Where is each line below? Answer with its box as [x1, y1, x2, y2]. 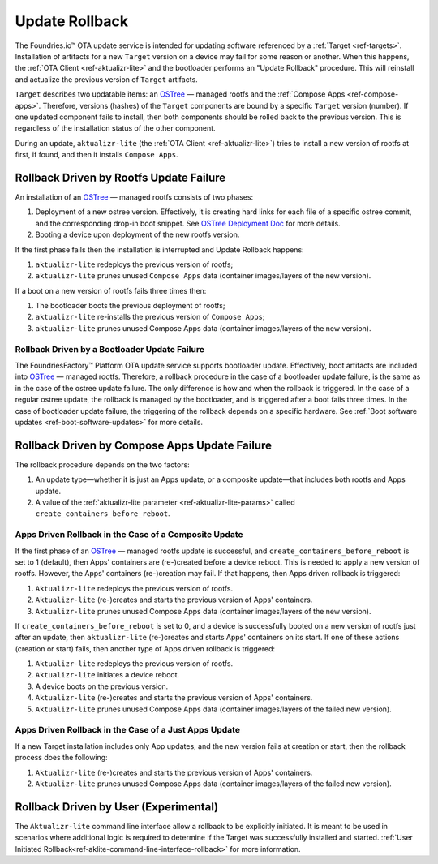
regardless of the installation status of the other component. [15, 123, 216, 133]
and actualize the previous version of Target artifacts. [15, 74, 198, 84]
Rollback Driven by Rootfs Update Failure [15, 170, 226, 184]
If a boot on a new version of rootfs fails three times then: [15, 286, 207, 295]
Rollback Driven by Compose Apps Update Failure [15, 438, 272, 452]
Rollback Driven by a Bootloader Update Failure [15, 343, 204, 355]
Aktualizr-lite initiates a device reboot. [35, 670, 180, 680]
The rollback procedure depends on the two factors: [15, 459, 190, 470]
